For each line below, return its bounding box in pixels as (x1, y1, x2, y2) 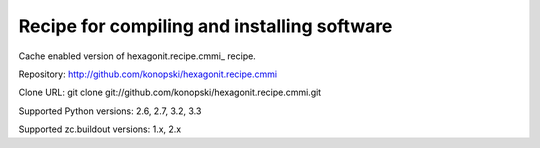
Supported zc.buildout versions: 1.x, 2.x (18, 123, 182, 135)
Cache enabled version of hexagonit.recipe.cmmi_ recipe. (18, 50, 257, 62)
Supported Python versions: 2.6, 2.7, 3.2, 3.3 (18, 105, 202, 117)
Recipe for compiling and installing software (18, 15, 393, 37)
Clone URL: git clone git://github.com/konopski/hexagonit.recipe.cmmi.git (18, 86, 322, 99)
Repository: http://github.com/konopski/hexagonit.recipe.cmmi (18, 68, 278, 80)
